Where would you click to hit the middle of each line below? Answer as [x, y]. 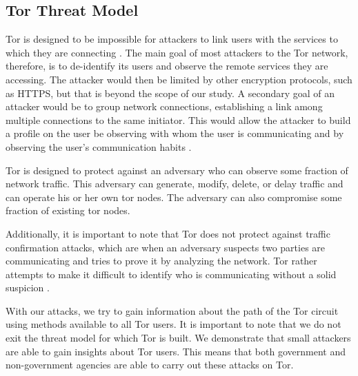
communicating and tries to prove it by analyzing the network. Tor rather [161, 261]
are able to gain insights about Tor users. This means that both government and [176, 351]
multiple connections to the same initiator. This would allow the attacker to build [178, 119]
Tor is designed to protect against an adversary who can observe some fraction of [177, 170]
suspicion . [28, 288]
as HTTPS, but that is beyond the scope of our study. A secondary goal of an [170, 93]
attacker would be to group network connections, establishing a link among [164, 106]
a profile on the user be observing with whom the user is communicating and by [175, 133]
